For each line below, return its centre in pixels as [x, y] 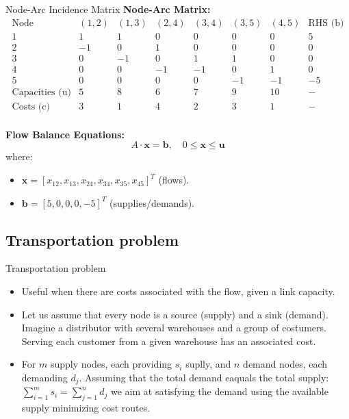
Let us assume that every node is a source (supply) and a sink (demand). [175, 314]
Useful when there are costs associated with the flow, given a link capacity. [178, 291]
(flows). [174, 180]
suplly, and [208, 364]
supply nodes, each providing [111, 364]
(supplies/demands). [152, 202]
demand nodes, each [285, 364]
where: [19, 156]
